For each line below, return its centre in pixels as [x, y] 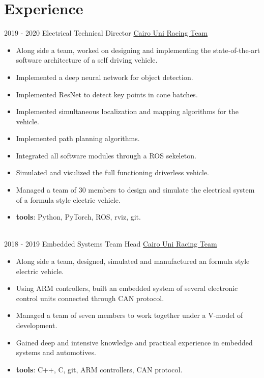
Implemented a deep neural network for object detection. [105, 77]
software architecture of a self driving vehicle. [87, 60]
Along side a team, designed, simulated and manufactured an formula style [133, 261]
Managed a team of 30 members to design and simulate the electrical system [135, 190]
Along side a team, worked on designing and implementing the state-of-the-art [138, 50]
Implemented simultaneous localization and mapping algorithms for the [127, 111]
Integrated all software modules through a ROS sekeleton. [106, 155]
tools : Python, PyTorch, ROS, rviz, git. [78, 217]
